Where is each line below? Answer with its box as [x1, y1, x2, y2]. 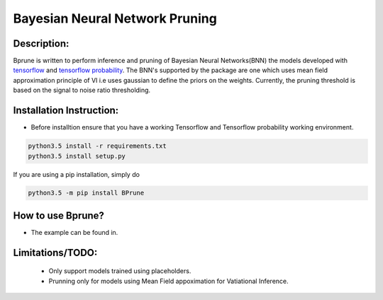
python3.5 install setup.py [28, 152, 126, 160]
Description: [13, 37, 70, 50]
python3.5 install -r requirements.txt [28, 142, 167, 150]
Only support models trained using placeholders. [48, 267, 191, 275]
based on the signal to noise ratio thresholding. [13, 86, 151, 95]
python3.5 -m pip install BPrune [28, 189, 145, 197]
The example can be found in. [30, 228, 118, 236]
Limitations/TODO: [13, 246, 98, 258]
